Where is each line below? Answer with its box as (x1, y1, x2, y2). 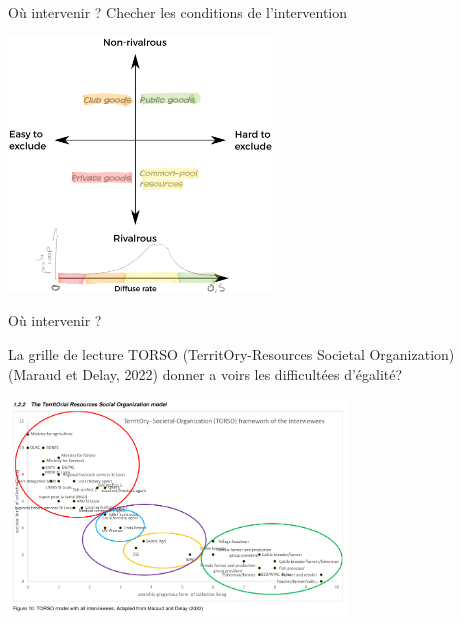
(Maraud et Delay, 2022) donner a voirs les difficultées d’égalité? (8, 363, 403, 384)
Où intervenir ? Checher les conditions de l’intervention (8, 2, 348, 22)
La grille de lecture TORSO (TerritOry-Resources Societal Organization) (8, 344, 455, 365)
